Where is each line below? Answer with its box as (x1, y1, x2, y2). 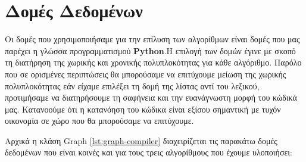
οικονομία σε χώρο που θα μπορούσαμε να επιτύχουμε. (5, 114, 194, 127)
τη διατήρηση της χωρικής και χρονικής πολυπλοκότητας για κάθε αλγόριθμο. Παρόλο (5, 56, 302, 68)
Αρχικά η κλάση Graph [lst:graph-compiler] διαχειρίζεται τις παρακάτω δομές (5, 134, 277, 147)
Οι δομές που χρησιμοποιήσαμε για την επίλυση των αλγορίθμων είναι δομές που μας (5, 33, 300, 45)
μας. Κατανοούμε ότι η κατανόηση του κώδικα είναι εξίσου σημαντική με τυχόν (5, 102, 281, 115)
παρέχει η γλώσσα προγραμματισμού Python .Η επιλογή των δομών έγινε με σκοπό (5, 44, 296, 57)
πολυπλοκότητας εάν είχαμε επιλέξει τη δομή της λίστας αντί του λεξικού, (5, 79, 260, 92)
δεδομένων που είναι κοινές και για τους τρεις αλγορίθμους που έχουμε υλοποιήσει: (5, 146, 292, 158)
